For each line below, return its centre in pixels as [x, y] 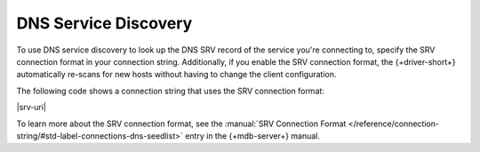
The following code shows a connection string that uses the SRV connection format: [170, 91]
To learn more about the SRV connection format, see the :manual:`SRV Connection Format [181, 124]
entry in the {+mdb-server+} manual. [252, 136]
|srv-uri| [32, 108]
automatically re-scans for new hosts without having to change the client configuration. [176, 75]
